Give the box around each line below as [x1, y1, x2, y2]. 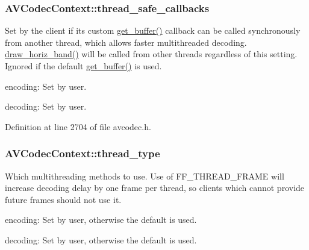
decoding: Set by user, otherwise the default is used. [5, 233, 197, 246]
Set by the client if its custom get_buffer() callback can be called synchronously [5, 24, 301, 37]
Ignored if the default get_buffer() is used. [5, 60, 162, 72]
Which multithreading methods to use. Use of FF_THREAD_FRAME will [5, 169, 284, 182]
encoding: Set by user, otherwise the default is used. [5, 213, 197, 226]
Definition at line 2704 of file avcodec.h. [5, 120, 151, 133]
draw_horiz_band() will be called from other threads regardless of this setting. [5, 48, 298, 60]
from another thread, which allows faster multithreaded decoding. [5, 36, 247, 48]
